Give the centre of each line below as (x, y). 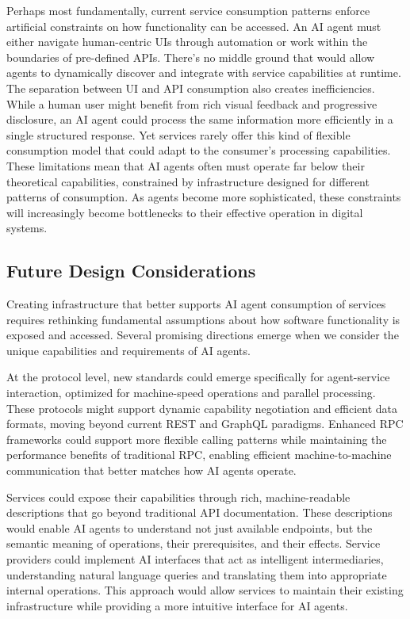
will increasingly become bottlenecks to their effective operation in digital (185, 212)
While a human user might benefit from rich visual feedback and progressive (192, 103)
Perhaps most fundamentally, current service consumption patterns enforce (188, 10)
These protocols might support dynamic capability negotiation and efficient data (202, 408)
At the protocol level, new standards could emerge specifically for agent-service (198, 377)
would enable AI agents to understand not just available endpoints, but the (190, 527)
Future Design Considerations (131, 271)
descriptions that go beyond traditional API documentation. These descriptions (199, 512)
